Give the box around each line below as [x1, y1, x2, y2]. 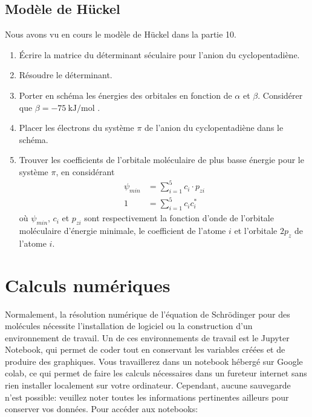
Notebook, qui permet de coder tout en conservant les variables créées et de [5, 343, 285, 356]
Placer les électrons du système [19, 121, 134, 134]
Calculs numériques [5, 272, 171, 297]
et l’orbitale [234, 224, 278, 236]
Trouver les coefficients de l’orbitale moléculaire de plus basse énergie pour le [19, 153, 304, 166]
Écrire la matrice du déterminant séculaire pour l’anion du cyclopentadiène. [19, 48, 300, 61]
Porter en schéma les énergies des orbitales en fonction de [19, 88, 232, 101]
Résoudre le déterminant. [19, 68, 112, 81]
